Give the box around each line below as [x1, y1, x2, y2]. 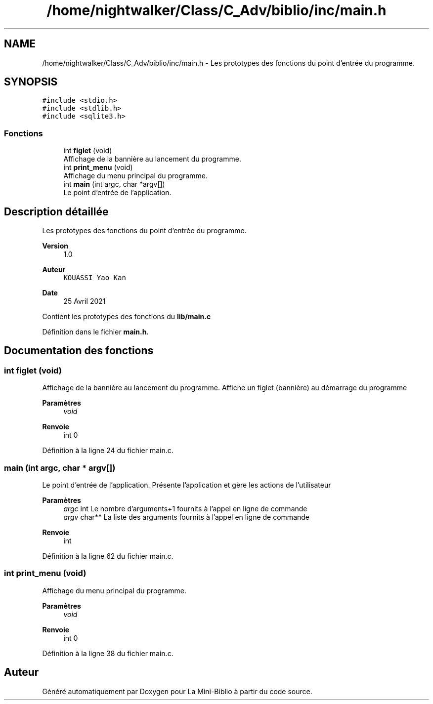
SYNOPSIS [4, 76, 58, 88]
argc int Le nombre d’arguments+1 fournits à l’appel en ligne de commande [63, 504, 307, 513]
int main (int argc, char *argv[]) [63, 180, 165, 189]
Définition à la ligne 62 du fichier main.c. [42, 552, 173, 560]
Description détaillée [4, 205, 109, 218]
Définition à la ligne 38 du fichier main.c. [42, 649, 173, 658]
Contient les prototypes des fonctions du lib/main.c [42, 312, 211, 321]
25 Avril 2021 [63, 297, 106, 306]
